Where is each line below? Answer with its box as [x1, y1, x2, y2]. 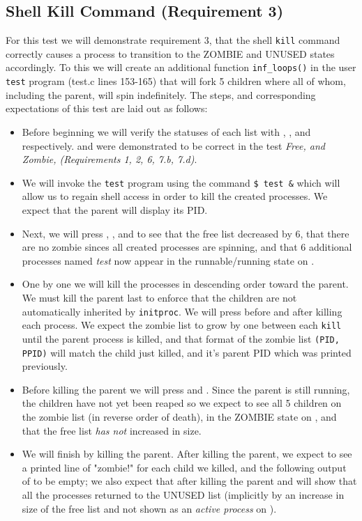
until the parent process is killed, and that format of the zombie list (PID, [22, 331, 340, 345]
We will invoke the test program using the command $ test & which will [22, 175, 340, 189]
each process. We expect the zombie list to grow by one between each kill [22, 318, 342, 332]
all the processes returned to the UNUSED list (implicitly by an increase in [22, 487, 345, 501]
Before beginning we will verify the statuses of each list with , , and [22, 124, 311, 139]
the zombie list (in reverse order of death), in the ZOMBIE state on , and [22, 409, 337, 423]
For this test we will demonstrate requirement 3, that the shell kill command [6, 33, 340, 47]
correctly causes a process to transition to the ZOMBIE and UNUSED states [6, 46, 335, 61]
